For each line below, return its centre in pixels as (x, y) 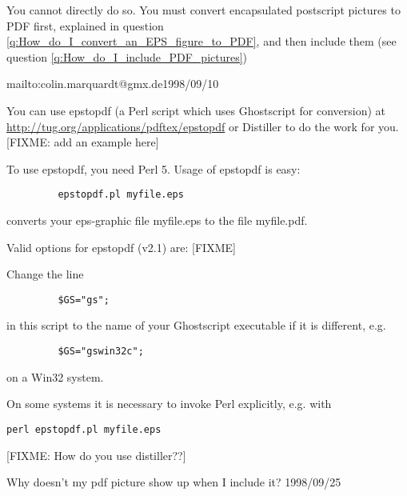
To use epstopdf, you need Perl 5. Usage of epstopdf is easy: (154, 168)
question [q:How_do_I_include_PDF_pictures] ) (127, 56)
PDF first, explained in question (85, 25)
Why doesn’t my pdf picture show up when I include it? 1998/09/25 (174, 482)
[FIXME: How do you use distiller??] (96, 455)
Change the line (45, 274)
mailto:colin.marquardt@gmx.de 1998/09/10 (113, 84)
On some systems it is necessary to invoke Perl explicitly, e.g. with (169, 404)
